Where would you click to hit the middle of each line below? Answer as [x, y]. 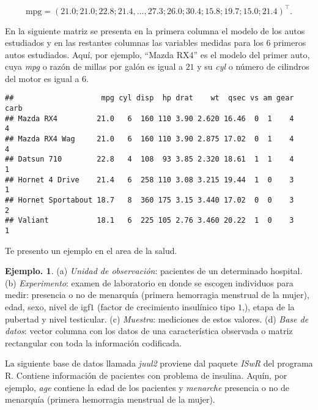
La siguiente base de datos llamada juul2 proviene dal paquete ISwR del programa [159, 363]
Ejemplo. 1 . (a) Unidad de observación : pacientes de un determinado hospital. [154, 271]
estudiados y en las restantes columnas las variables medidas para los [134, 43]
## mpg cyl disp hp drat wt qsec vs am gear [150, 98]
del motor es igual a [42, 78]
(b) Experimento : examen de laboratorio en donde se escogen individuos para [149, 282]
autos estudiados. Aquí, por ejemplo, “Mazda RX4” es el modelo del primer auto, [157, 54]
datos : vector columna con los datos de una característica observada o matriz [149, 331]
